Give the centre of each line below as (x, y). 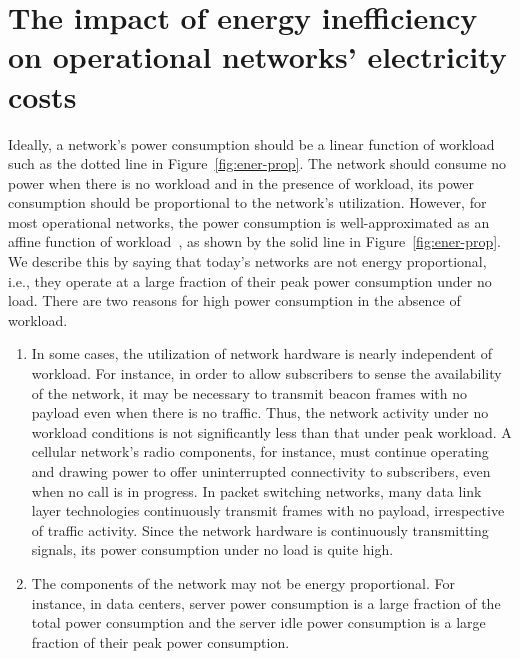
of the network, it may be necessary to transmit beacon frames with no (249, 392)
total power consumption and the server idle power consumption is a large (258, 622)
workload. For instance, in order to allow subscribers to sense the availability (266, 373)
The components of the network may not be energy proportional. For (243, 582)
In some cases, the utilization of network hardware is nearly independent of (261, 353)
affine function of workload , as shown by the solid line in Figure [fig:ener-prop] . (255, 241)
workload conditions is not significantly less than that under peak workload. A (271, 431)
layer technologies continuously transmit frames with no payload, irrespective (268, 510)
